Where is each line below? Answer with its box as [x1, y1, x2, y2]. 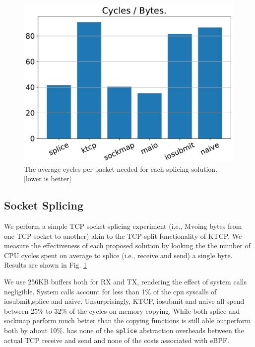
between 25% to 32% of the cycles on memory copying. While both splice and [4, 305, 240, 316]
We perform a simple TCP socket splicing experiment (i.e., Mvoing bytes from [4, 220, 242, 231]
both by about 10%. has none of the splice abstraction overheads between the [4, 325, 244, 335]
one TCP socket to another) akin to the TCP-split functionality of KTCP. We [4, 230, 242, 241]
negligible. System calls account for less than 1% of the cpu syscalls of [4, 286, 217, 296]
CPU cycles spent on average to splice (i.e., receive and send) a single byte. [4, 250, 233, 260]
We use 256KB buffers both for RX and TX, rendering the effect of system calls [4, 276, 247, 286]
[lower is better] [24, 173, 71, 184]
